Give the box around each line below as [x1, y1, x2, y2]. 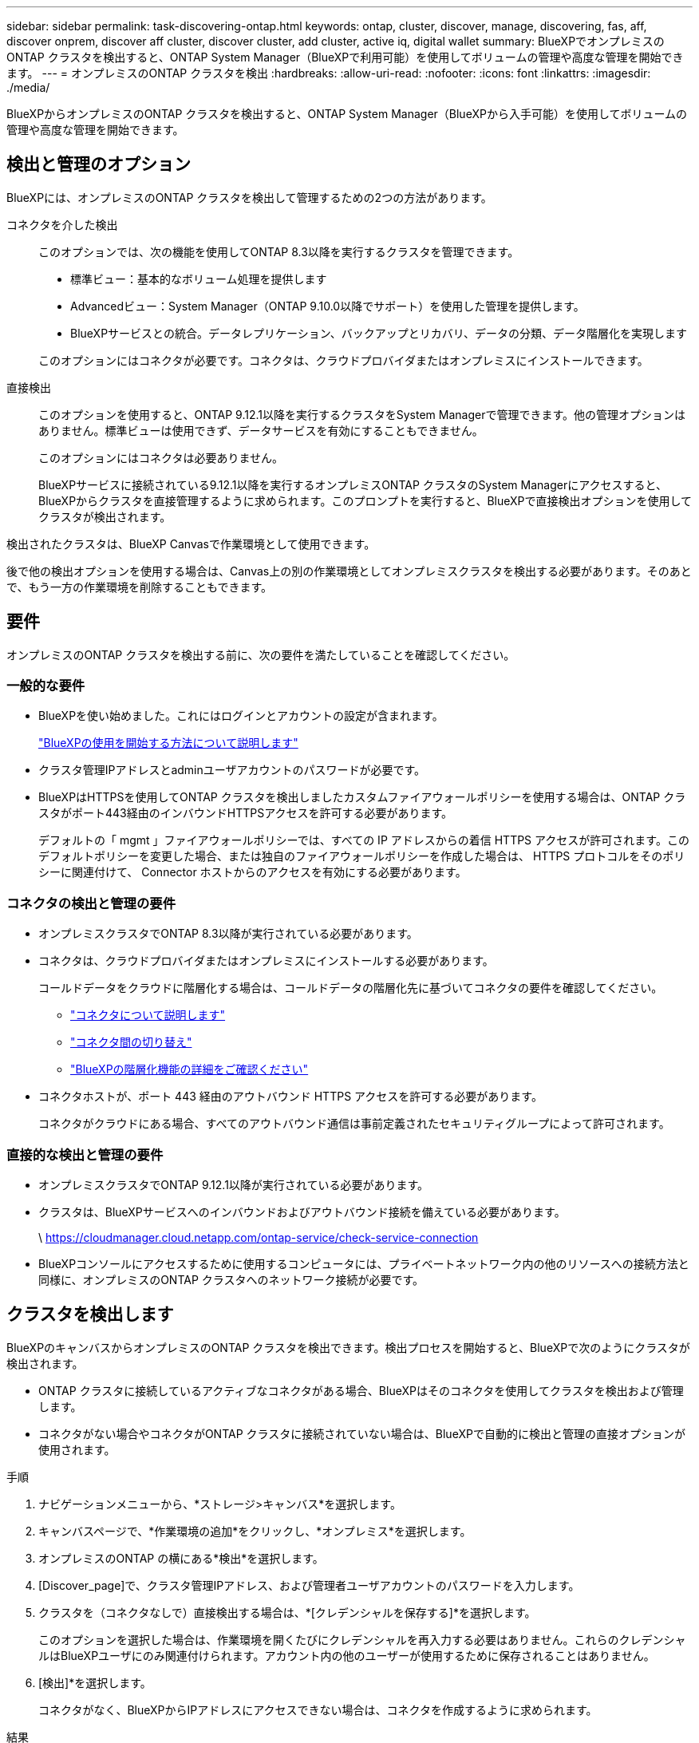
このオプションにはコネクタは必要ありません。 [38, 450, 284, 464]
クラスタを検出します [6, 1304, 174, 1325]
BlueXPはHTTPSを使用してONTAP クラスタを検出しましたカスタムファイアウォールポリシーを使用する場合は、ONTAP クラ [38, 790, 686, 804]
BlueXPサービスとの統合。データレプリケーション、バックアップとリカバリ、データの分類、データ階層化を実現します [70, 326, 687, 340]
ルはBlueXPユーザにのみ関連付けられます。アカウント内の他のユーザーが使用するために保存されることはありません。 [38, 1648, 655, 1662]
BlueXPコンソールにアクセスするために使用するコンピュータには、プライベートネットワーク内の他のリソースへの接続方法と [38, 1256, 689, 1271]
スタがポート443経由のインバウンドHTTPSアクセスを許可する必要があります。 [38, 806, 453, 820]
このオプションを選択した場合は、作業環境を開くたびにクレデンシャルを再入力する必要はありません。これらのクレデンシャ [38, 1632, 686, 1646]
